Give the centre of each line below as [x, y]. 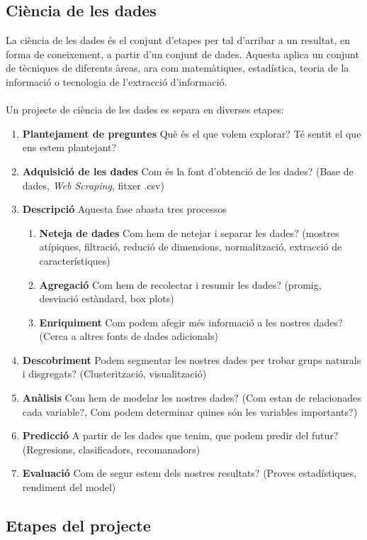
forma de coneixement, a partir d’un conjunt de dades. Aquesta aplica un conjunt [182, 54]
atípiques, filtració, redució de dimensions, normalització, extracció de [191, 247]
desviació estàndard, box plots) [107, 298]
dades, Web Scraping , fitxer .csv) [93, 185]
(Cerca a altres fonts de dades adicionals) [129, 336]
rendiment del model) [69, 487]
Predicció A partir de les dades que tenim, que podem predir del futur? [180, 435]
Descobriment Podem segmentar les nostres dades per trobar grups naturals [192, 359]
